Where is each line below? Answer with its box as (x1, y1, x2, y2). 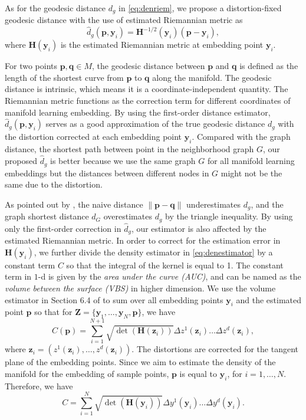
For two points (5, 60, 57, 72)
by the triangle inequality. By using (165, 210, 293, 222)
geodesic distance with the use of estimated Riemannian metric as (5, 14, 243, 26)
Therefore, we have (5, 379, 73, 392)
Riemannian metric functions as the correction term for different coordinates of (5, 94, 291, 107)
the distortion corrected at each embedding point (5, 130, 182, 143)
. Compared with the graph (192, 130, 291, 143)
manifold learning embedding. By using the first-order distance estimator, (5, 106, 271, 118)
